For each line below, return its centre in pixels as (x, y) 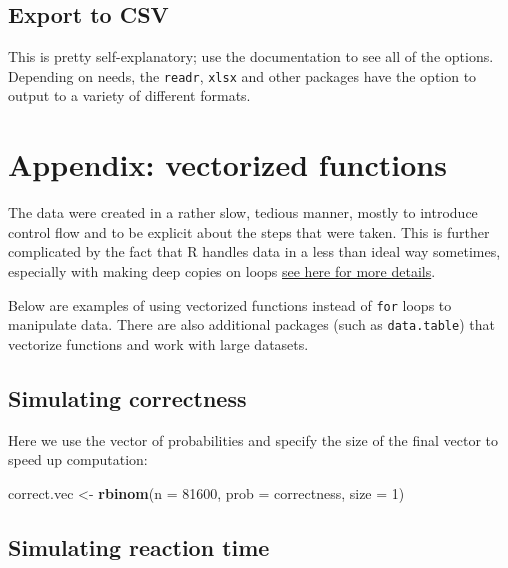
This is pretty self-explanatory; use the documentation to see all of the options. (251, 56)
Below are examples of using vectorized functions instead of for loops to (230, 304)
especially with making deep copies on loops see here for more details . (222, 270)
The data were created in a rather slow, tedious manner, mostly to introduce (243, 212)
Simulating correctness (127, 397)
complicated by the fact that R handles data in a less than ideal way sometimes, (254, 251)
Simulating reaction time (139, 546)
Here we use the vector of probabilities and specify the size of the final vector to (253, 439)
